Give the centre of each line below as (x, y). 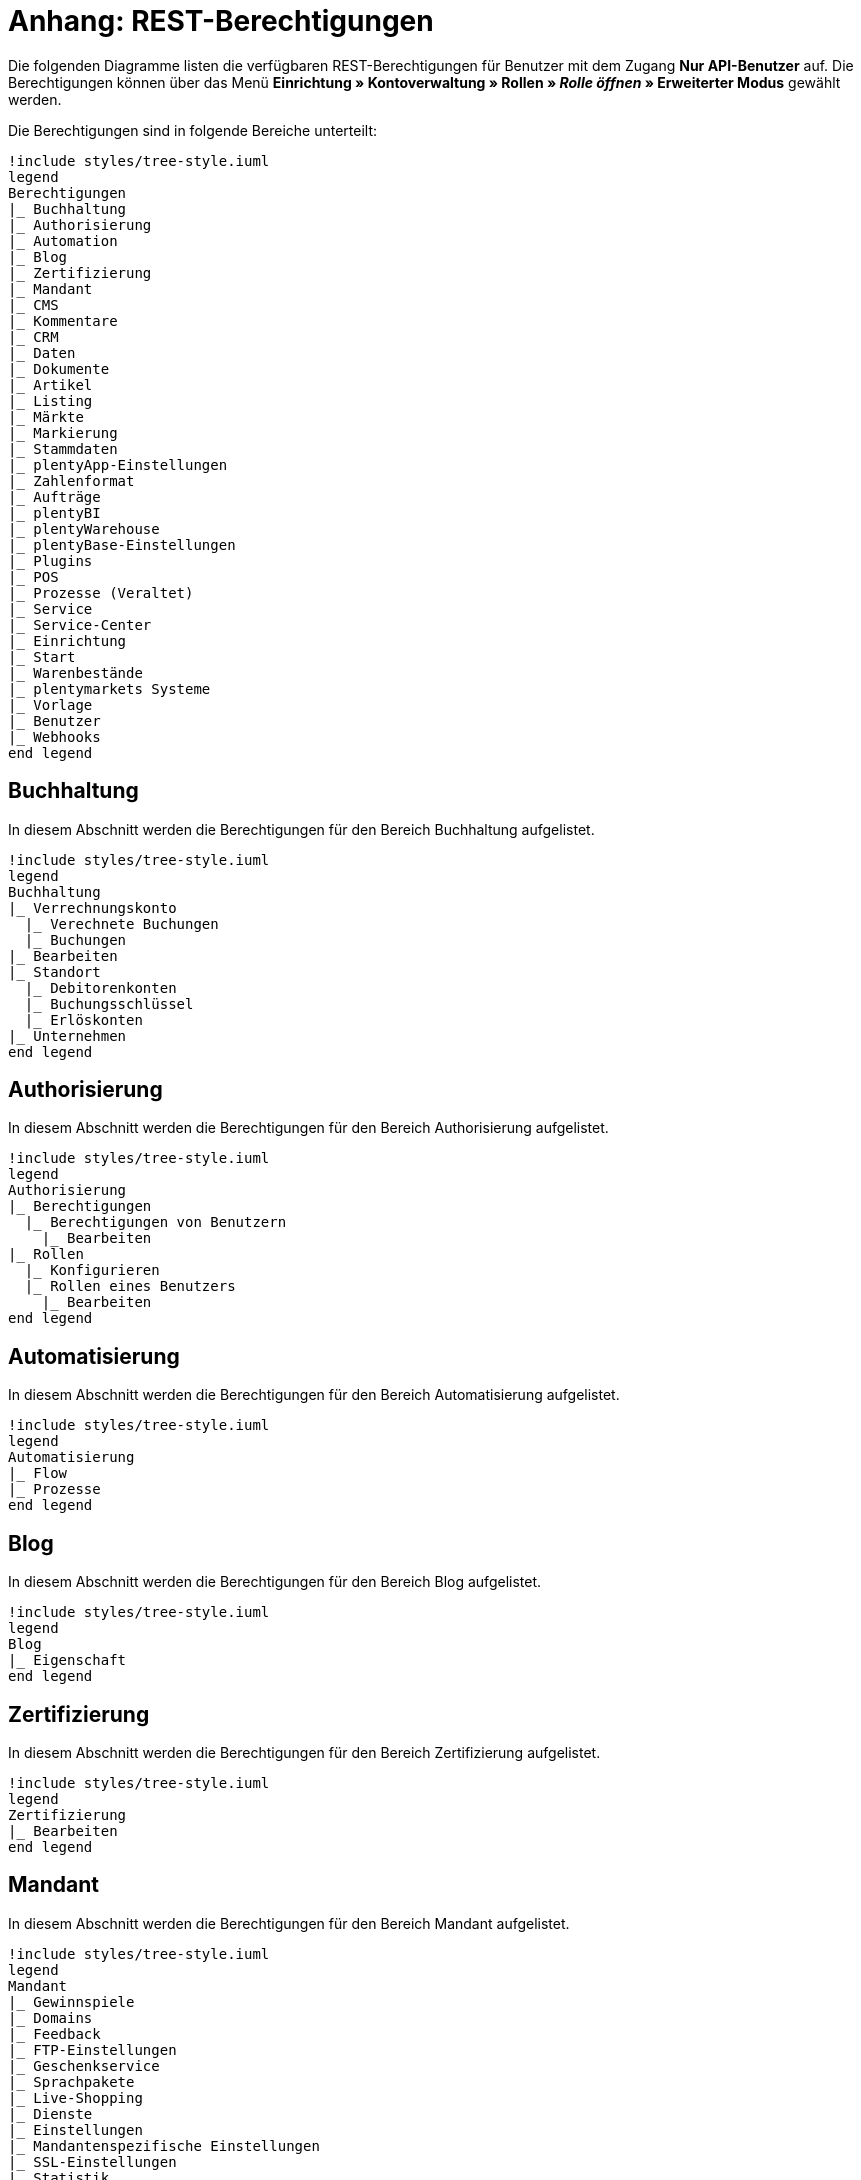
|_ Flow (38, 1473)
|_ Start (42, 656)
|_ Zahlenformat (71, 480)
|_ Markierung (63, 432)
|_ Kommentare (63, 320)
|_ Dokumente (59, 368)
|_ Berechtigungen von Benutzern (155, 1222)
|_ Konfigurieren (92, 1270)
